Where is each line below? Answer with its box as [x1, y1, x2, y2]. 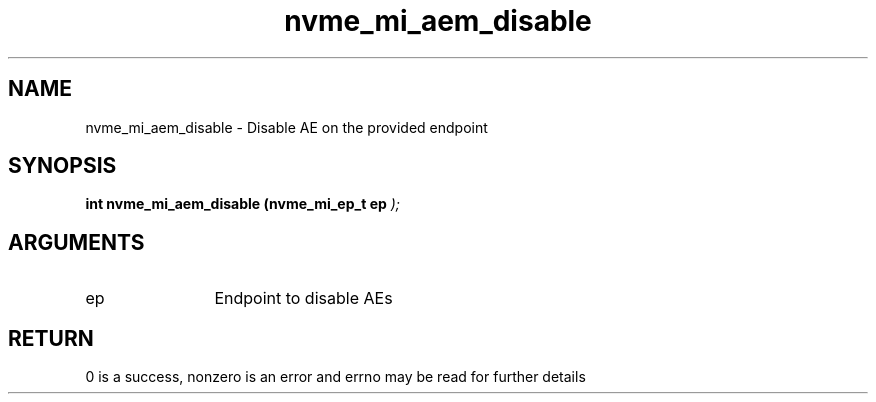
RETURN [8, 325, 94, 351]
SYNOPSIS [8, 153, 117, 179]
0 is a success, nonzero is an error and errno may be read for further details [85, 368, 586, 386]
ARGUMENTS [8, 229, 145, 255]
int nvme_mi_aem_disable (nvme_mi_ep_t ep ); [85, 195, 401, 213]
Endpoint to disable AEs [214, 288, 393, 309]
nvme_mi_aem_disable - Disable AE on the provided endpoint [85, 118, 488, 136]
